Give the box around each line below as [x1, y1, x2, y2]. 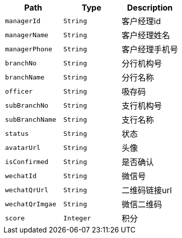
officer [5, 87, 33, 95]
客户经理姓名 [122, 30, 170, 40]
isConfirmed [5, 157, 49, 166]
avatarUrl [5, 143, 41, 151]
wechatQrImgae [5, 200, 56, 208]
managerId [5, 17, 41, 25]
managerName [5, 31, 49, 39]
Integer [63, 214, 91, 222]
